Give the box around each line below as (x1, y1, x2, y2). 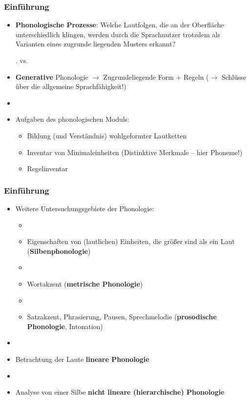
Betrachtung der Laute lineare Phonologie (15, 354, 149, 364)
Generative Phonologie (15, 71, 88, 82)
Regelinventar (27, 163, 68, 174)
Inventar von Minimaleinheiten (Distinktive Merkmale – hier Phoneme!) (27, 147, 243, 157)
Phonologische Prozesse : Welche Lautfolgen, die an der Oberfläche (15, 20, 224, 30)
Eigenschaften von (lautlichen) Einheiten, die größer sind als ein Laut (27, 236, 235, 246)
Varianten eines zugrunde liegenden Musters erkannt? (15, 39, 176, 49)
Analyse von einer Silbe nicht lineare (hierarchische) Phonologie (15, 387, 225, 397)
